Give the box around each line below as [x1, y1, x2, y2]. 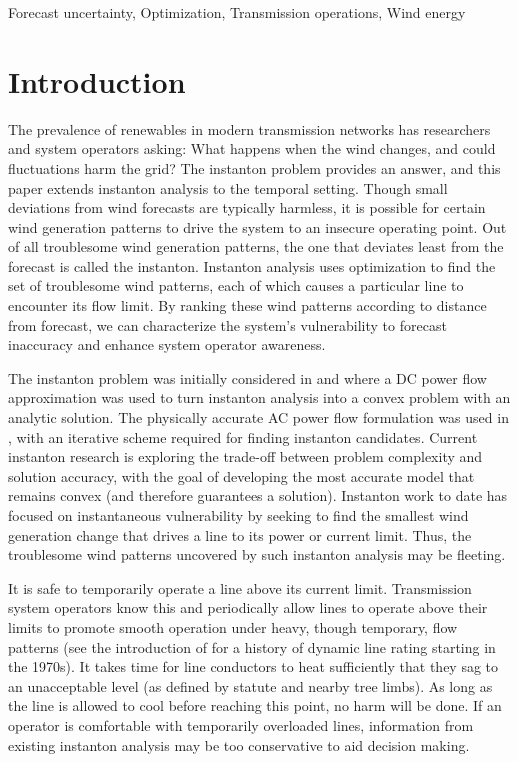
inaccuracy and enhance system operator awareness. [8, 334, 326, 355]
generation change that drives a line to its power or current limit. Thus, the [8, 524, 472, 545]
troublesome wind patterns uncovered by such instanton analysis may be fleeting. [8, 544, 506, 565]
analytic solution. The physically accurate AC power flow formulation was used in [8, 407, 509, 428]
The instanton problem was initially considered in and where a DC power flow [8, 367, 487, 388]
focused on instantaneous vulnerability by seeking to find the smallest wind [8, 505, 469, 525]
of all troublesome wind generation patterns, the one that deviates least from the [8, 236, 504, 257]
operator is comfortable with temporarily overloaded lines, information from [8, 714, 474, 735]
